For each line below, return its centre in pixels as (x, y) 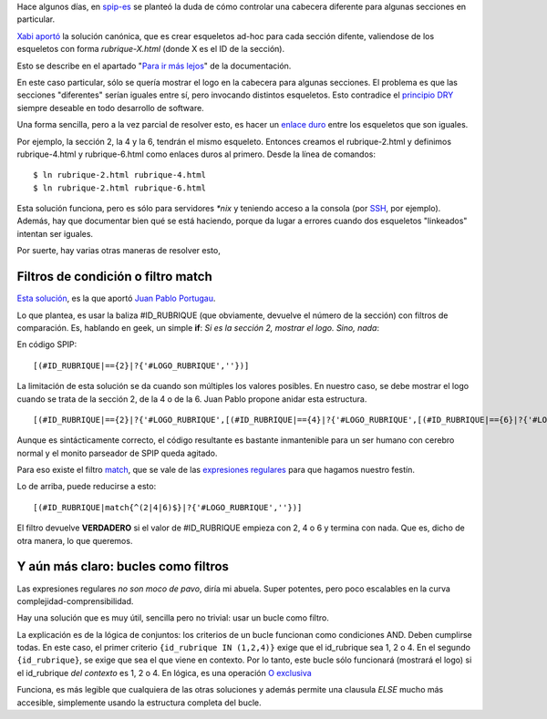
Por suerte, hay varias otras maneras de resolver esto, (119, 251)
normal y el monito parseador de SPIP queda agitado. (117, 453)
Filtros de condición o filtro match (115, 277)
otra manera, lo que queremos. (75, 540)
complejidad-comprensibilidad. (75, 601)
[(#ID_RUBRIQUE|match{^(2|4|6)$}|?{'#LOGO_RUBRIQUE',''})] (168, 507)
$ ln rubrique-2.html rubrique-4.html (120, 175)
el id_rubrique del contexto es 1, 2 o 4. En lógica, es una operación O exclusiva (164, 673)
